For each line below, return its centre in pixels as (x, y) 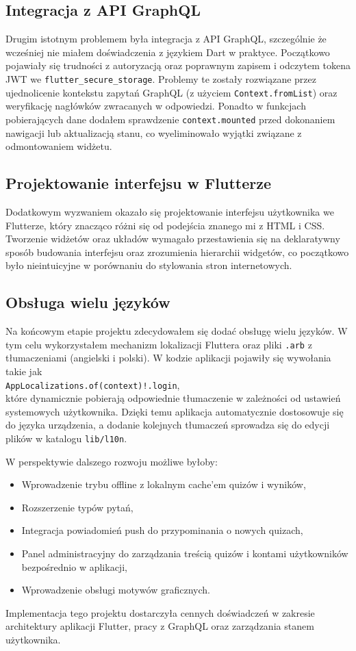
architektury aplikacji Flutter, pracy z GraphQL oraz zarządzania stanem (160, 626)
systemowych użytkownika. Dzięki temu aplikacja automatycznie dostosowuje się (175, 411)
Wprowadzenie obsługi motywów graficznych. (116, 590)
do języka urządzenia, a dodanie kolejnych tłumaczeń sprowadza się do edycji (168, 425)
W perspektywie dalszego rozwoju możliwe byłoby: (112, 461)
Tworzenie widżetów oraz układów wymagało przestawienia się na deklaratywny (173, 239)
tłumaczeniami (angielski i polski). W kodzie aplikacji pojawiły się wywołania (168, 358)
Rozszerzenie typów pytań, (77, 507)
